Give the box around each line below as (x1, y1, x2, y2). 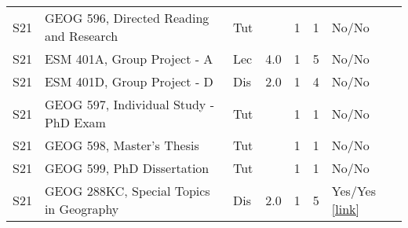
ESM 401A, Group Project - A (44, 50, 213, 68)
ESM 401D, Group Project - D (44, 72, 213, 90)
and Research (44, 27, 118, 45)
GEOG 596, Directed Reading (44, 9, 209, 27)
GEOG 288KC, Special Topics (44, 182, 210, 200)
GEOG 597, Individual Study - (44, 95, 214, 113)
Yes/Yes (331, 182, 376, 200)
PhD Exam (44, 113, 106, 131)
